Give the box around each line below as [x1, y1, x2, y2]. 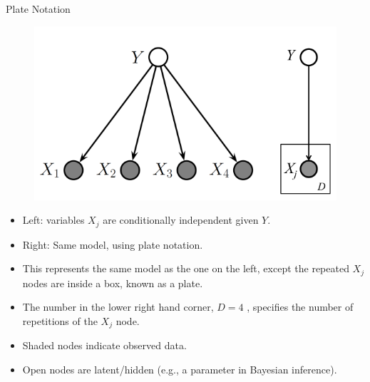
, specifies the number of [247, 299, 354, 314]
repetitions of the [22, 313, 98, 328]
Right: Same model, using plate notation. [22, 237, 203, 252]
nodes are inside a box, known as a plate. [22, 275, 203, 290]
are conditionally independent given [103, 212, 259, 227]
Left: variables [22, 212, 85, 227]
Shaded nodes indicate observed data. [22, 338, 187, 353]
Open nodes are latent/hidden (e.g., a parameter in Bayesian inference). [22, 361, 337, 376]
